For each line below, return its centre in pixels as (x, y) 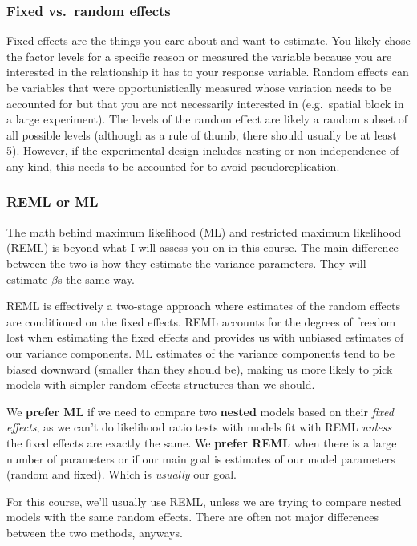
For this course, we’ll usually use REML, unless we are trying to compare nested (204, 501)
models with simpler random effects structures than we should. (161, 384)
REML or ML (53, 202)
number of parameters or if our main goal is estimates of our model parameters (201, 458)
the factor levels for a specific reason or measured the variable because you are (199, 56)
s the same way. (96, 279)
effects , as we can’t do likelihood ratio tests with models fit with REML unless (199, 427)
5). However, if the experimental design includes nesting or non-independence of (203, 150)
